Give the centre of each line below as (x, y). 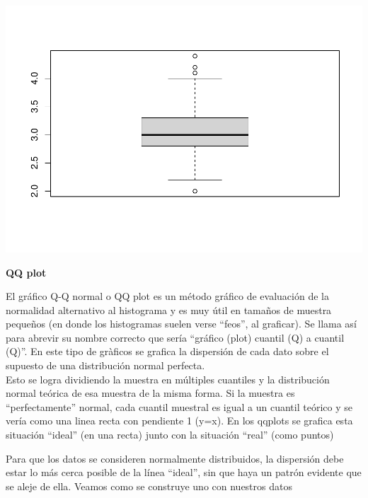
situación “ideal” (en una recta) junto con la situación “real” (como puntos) (170, 435)
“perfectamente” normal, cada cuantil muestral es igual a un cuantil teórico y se (179, 406)
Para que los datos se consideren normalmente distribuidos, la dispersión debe (175, 458)
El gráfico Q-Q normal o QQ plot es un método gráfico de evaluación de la (167, 296)
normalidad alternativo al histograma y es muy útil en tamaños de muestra (169, 309)
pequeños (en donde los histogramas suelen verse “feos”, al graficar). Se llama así (181, 324)
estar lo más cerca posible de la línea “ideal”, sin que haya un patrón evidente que (184, 472)
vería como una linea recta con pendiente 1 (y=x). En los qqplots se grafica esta (179, 421)
